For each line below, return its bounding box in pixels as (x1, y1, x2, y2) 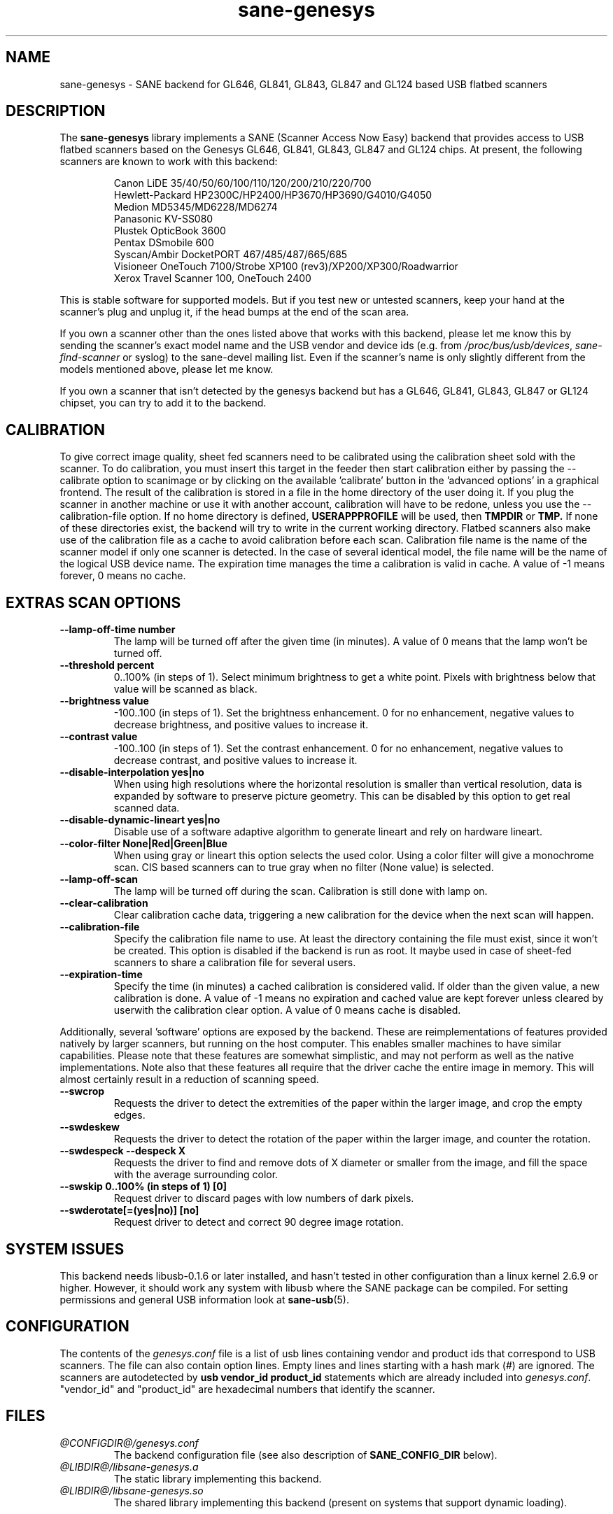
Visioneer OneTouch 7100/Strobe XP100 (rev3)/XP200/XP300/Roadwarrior (113, 260, 458, 273)
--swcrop (59, 1085, 105, 1098)
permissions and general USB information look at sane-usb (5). (59, 1293, 349, 1306)
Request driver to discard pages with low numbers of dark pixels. (113, 1192, 414, 1205)
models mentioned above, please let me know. (59, 363, 274, 376)
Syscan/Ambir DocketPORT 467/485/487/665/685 (113, 248, 348, 261)
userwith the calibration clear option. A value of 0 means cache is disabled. (113, 1004, 461, 1017)
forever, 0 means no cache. (59, 569, 186, 582)
